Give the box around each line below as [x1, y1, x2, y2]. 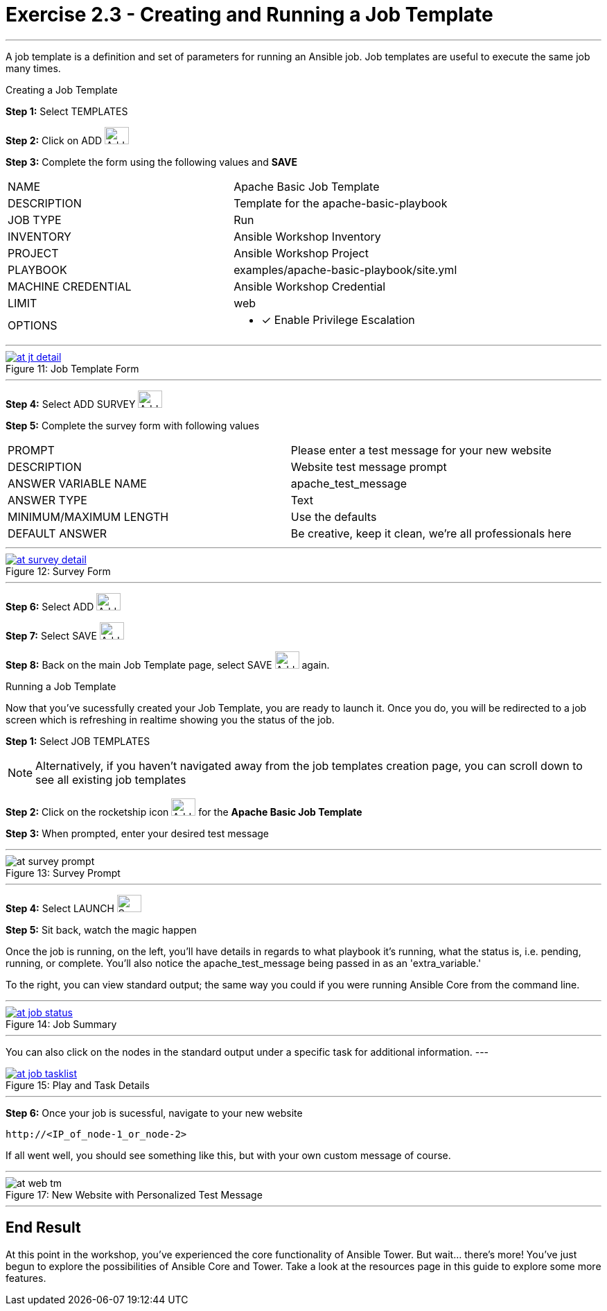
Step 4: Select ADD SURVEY [6, 397, 136, 410]
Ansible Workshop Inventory [234, 229, 381, 243]
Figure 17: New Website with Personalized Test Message [6, 1188, 263, 1201]
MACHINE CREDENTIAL [8, 279, 132, 293]
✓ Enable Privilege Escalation [261, 312, 415, 327]
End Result [6, 1219, 81, 1237]
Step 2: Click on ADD [6, 134, 103, 146]
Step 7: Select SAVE [6, 629, 97, 642]
